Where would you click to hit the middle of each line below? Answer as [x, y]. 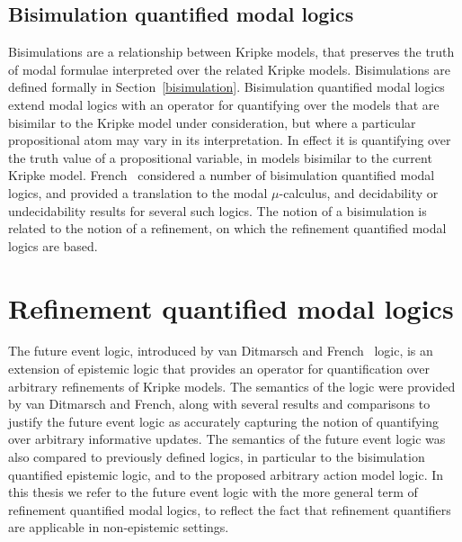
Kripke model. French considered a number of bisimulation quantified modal [222, 175]
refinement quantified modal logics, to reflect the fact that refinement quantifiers [230, 509]
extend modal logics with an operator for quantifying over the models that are [224, 104]
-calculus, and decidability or [359, 192]
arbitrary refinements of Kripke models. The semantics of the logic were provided [232, 386]
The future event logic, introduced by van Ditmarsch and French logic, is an [221, 351]
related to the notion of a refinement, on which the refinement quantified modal [227, 228]
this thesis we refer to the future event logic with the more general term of [213, 492]
